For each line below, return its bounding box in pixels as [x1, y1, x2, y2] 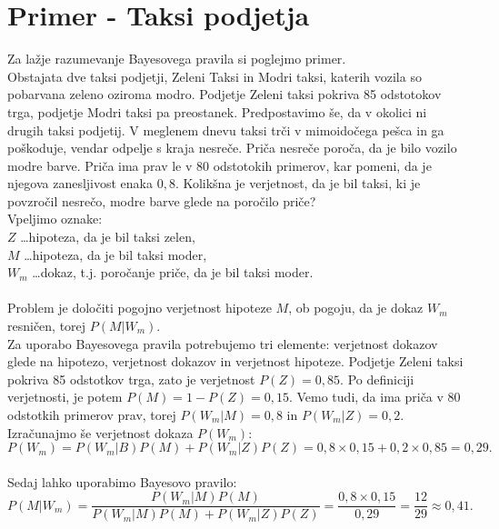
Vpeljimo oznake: [7, 209, 103, 228]
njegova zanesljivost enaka [7, 174, 153, 193]
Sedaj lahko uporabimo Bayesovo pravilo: [7, 472, 237, 491]
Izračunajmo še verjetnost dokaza [7, 423, 194, 442]
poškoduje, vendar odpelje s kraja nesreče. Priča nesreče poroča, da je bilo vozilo [7, 138, 457, 157]
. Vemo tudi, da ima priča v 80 [288, 387, 461, 406]
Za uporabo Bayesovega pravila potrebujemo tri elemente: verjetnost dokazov [7, 334, 438, 353]
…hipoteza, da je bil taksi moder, [24, 245, 207, 264]
